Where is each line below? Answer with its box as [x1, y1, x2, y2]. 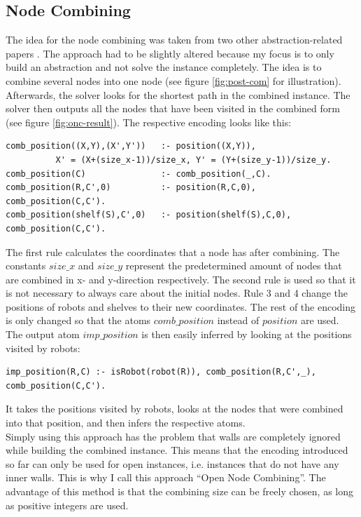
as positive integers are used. [6, 497, 129, 512]
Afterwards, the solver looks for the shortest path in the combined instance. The [6, 87, 351, 102]
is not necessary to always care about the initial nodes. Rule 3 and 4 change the [6, 286, 348, 300]
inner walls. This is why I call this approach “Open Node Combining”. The [6, 470, 326, 485]
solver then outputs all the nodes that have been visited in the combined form [6, 101, 340, 116]
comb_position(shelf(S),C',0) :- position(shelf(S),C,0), [6, 210, 292, 220]
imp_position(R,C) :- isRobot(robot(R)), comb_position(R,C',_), [6, 367, 316, 377]
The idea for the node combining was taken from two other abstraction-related [6, 32, 343, 47]
